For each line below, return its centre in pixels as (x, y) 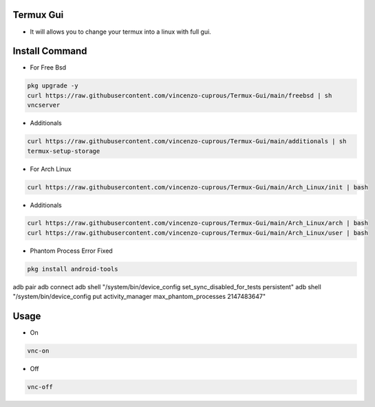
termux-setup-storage (64, 151)
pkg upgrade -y (53, 86)
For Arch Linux (51, 169)
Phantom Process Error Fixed (71, 251)
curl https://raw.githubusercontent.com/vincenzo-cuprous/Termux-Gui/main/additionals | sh (187, 142)
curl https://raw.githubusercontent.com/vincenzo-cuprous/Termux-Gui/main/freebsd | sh (180, 95)
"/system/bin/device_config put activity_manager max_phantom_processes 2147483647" (139, 297)
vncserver (44, 105)
